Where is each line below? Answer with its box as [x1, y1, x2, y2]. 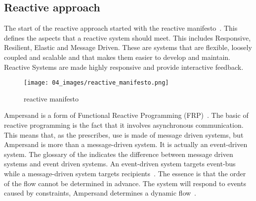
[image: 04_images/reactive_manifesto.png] [24, 79, 169, 87]
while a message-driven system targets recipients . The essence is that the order [4, 168, 246, 178]
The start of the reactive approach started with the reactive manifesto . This [4, 23, 238, 33]
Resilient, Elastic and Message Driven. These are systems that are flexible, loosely [4, 42, 252, 52]
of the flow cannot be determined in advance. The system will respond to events [4, 178, 246, 188]
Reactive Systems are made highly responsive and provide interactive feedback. [4, 61, 244, 72]
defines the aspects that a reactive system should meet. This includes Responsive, [4, 32, 251, 43]
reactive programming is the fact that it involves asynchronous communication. [4, 120, 244, 130]
